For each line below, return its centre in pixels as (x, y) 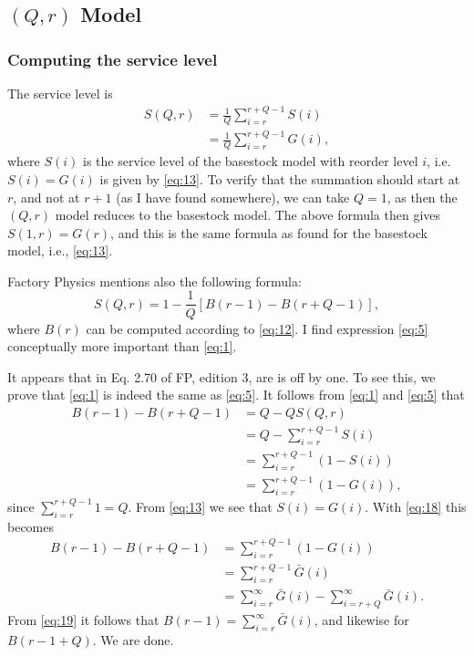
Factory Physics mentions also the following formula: (155, 281)
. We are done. (133, 639)
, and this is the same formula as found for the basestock (269, 232)
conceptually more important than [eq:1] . (122, 346)
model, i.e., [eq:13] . (60, 250)
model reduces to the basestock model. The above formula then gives (248, 215)
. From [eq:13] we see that (200, 506)
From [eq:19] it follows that (83, 620)
